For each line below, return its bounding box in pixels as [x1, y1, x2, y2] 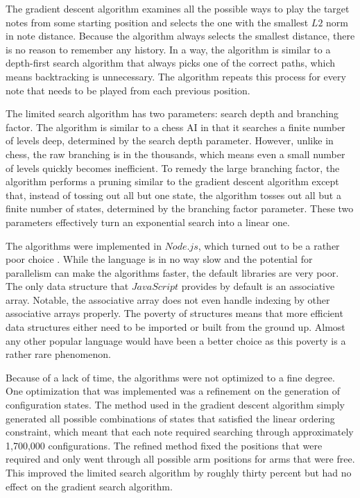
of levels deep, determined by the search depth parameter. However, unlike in [6, 133, 334, 148]
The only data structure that [6, 279, 129, 293]
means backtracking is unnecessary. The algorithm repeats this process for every [6, 69, 346, 83]
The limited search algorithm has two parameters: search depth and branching [6, 106, 339, 121]
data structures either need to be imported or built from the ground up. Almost [6, 320, 345, 334]
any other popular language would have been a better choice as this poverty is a [6, 333, 346, 347]
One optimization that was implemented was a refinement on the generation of [6, 384, 341, 398]
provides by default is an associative [181, 279, 335, 293]
